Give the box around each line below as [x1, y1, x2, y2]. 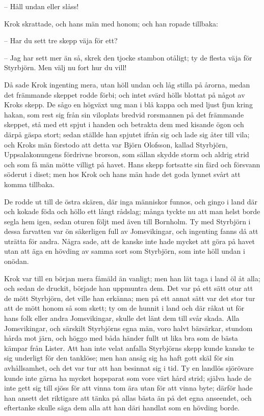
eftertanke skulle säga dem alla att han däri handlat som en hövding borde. [4, 402, 240, 413]
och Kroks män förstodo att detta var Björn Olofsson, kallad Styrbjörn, [4, 139, 228, 150]
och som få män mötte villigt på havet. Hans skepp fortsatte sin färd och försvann [4, 159, 260, 169]
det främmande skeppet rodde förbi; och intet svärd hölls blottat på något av [4, 89, 245, 100]
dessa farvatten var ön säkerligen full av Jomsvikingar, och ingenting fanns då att [4, 226, 258, 236]
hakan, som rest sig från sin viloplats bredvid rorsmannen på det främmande [4, 109, 244, 120]
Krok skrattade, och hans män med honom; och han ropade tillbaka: [4, 18, 218, 28]
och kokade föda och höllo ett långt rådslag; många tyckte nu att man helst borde [4, 206, 260, 217]
